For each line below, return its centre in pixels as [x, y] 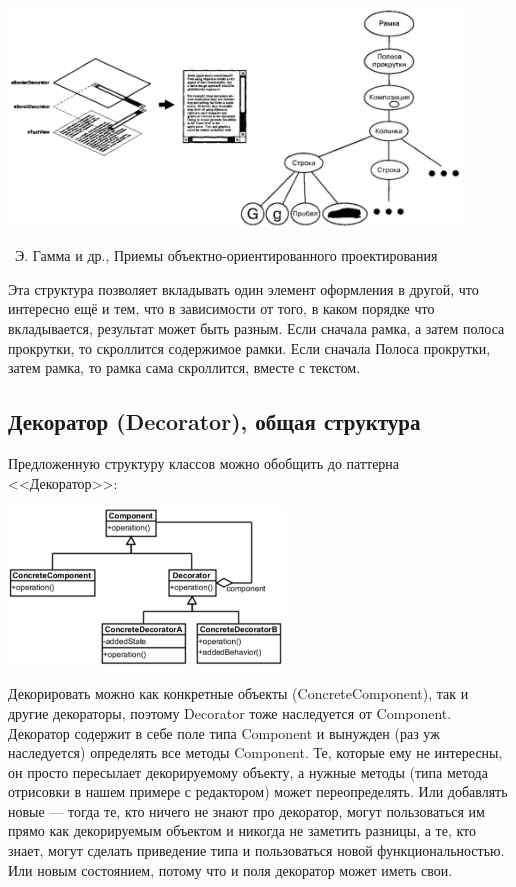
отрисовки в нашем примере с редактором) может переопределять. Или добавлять [258, 791]
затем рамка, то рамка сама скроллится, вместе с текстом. [184, 367]
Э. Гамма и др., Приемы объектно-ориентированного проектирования [226, 255]
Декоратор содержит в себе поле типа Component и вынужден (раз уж [224, 732]
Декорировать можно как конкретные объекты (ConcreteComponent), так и [238, 693]
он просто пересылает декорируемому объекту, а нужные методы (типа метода [248, 771]
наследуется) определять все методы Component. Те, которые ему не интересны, [255, 752]
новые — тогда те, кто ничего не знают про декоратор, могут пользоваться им [246, 810]
